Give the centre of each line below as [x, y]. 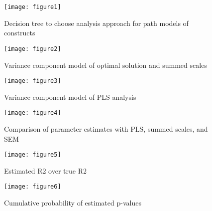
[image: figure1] [33, 7]
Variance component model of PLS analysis [70, 97]
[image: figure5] [33, 155]
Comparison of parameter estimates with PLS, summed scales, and [106, 129]
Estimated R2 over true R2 [45, 170]
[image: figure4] [33, 113]
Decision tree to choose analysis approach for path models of [96, 23]
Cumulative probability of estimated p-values [73, 203]
